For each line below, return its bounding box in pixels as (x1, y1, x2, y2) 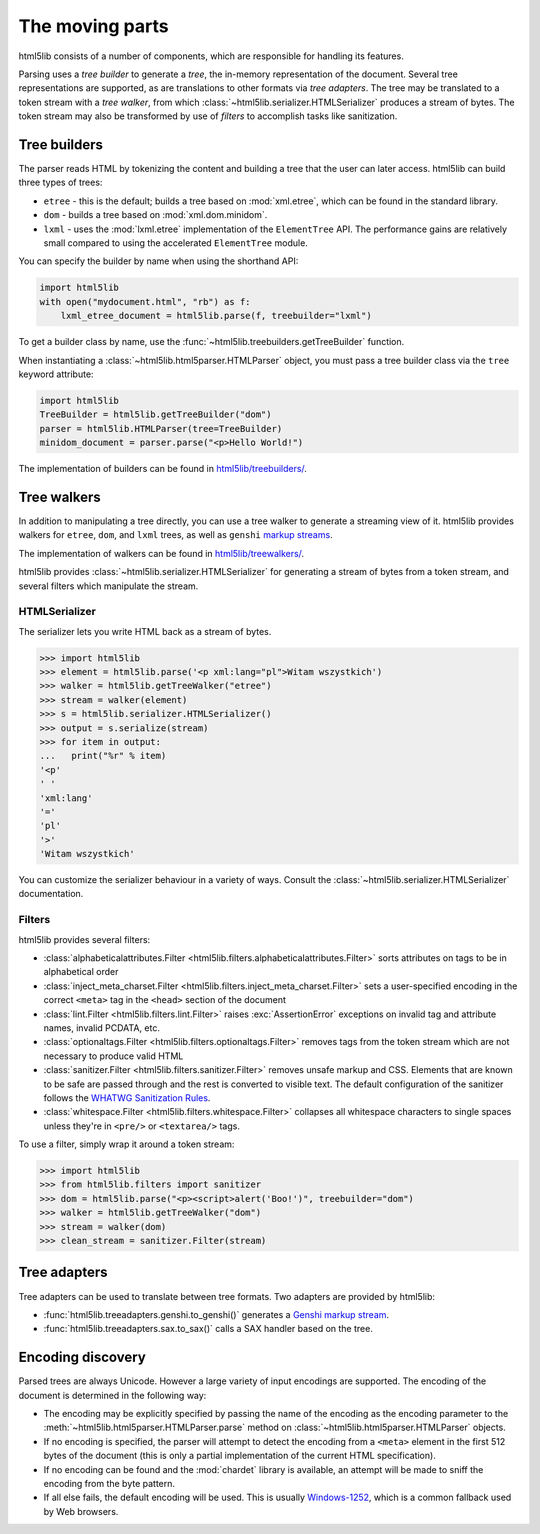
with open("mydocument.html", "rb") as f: (39, 296, 251, 307)
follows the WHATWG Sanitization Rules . (43, 1091, 211, 1104)
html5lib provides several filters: (18, 933, 151, 945)
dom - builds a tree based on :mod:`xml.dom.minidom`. (43, 209, 268, 221)
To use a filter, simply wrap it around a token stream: (18, 1138, 235, 1150)
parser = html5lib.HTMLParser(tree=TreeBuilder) (39, 423, 283, 434)
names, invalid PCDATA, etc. (43, 1021, 160, 1034)
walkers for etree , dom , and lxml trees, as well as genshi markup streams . (18, 529, 334, 541)
